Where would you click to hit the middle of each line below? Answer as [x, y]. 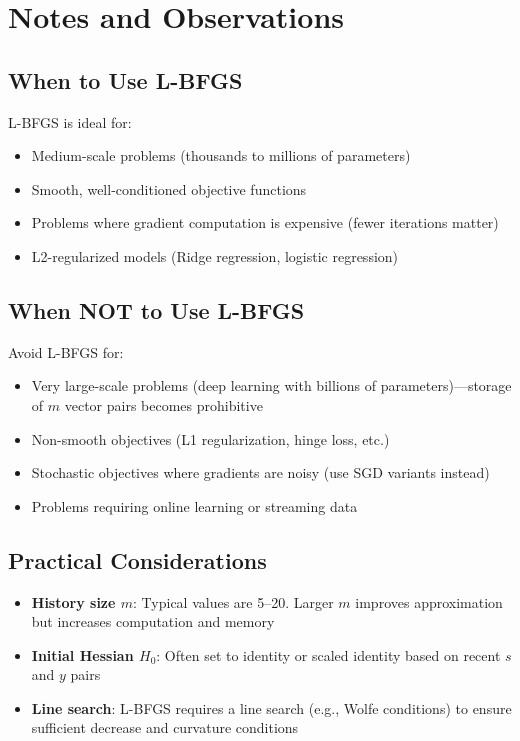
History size [73, 601]
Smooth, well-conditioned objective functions [169, 188]
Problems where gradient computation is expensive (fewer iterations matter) [265, 222]
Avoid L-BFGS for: [66, 351]
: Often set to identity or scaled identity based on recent [328, 654]
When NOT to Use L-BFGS [156, 309]
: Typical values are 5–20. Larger [233, 601]
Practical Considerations [137, 559]
